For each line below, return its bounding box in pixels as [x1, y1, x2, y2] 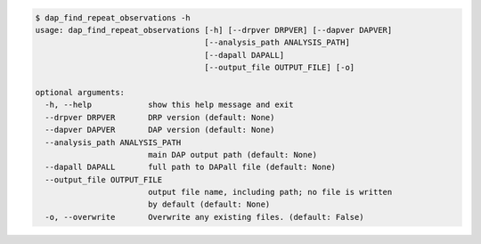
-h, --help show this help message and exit [45, 100, 294, 110]
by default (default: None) [147, 199, 271, 209]
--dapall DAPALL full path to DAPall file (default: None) [45, 162, 337, 173]
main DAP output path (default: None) [147, 150, 318, 159]
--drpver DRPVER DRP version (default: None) [45, 112, 275, 122]
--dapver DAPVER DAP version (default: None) [45, 125, 275, 135]
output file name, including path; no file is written [147, 187, 393, 198]
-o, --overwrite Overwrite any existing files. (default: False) [45, 212, 364, 222]
